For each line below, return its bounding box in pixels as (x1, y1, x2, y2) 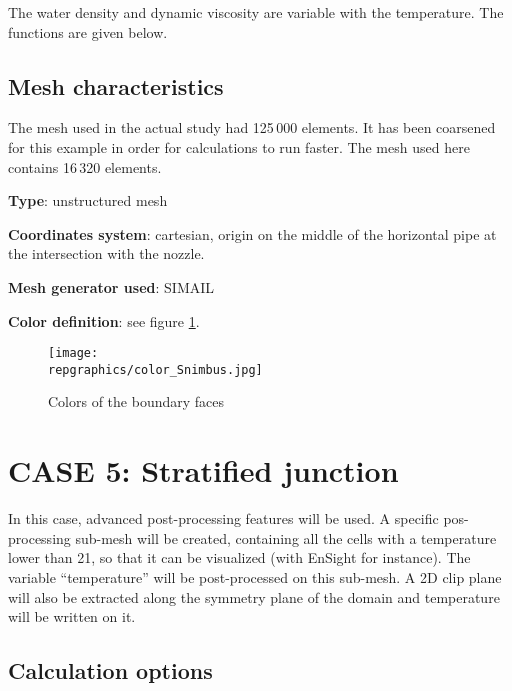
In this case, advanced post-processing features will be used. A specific (8, 508, 439, 529)
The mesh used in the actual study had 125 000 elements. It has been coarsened (8, 117, 496, 138)
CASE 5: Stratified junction (8, 450, 399, 491)
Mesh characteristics (8, 70, 224, 101)
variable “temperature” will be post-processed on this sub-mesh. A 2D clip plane (8, 566, 502, 587)
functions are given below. (8, 21, 168, 42)
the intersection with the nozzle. (8, 243, 205, 264)
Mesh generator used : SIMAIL (8, 276, 215, 297)
